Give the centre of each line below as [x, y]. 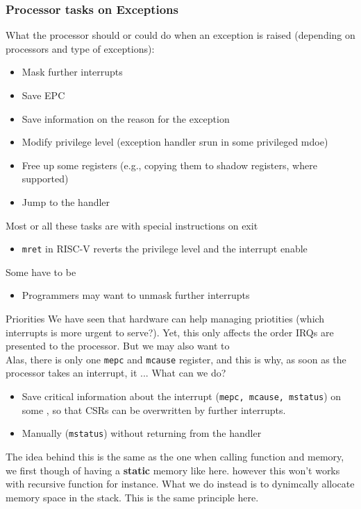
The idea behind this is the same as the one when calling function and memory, [175, 456]
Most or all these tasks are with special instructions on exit [132, 225]
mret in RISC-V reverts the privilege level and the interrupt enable [165, 249]
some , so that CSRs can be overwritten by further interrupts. [154, 409]
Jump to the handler [66, 201]
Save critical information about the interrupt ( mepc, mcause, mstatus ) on [182, 396]
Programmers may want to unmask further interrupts [136, 295]
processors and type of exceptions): [80, 48]
